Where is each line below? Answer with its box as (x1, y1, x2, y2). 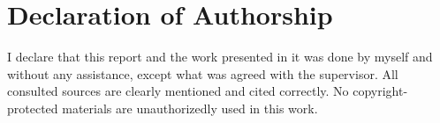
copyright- (353, 82, 408, 100)
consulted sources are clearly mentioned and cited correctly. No (7, 82, 349, 100)
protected (7, 98, 58, 117)
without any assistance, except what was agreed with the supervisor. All (7, 64, 398, 83)
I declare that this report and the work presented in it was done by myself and (7, 47, 433, 66)
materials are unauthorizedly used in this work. (62, 98, 318, 117)
